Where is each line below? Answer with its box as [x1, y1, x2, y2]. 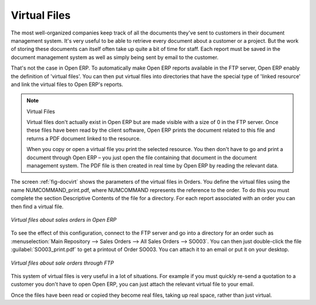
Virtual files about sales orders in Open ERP [11, 216, 117, 223]
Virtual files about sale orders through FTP [11, 259, 114, 266]
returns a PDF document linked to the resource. [26, 135, 141, 142]
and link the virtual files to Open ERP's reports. [11, 81, 123, 88]
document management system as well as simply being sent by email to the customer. [11, 53, 219, 61]
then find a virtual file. [11, 203, 64, 210]
